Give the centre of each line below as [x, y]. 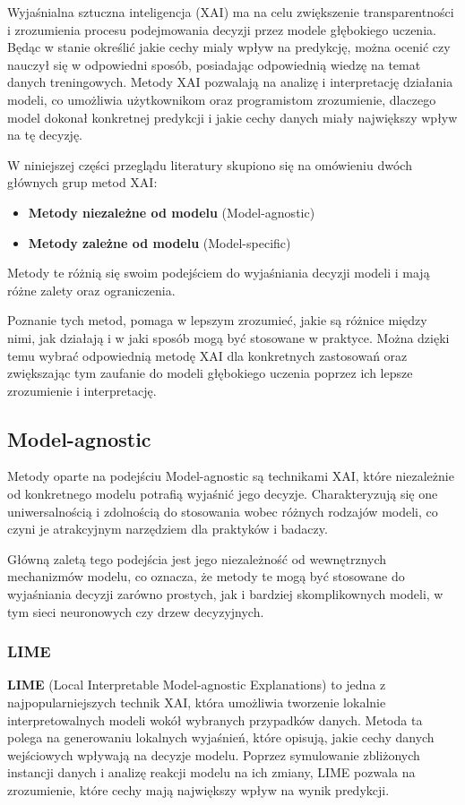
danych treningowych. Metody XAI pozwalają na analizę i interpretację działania [230, 82]
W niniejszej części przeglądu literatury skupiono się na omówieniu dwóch [210, 164]
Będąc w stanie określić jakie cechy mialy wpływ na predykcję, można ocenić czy [229, 47]
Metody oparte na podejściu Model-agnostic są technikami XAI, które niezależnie [231, 476]
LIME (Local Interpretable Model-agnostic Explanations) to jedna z [197, 685]
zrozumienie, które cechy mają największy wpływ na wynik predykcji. [198, 790]
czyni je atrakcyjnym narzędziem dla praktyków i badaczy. [168, 529]
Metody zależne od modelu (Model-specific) [159, 242]
